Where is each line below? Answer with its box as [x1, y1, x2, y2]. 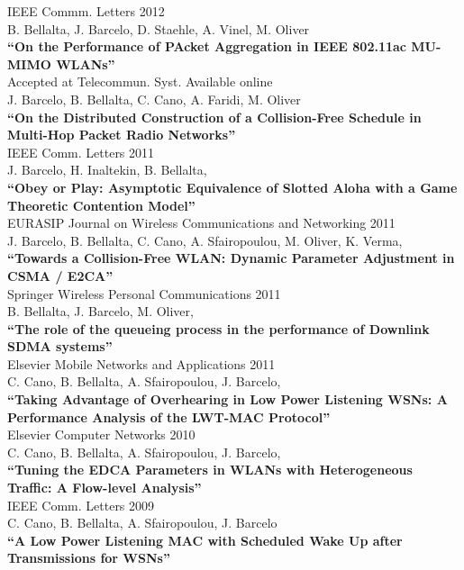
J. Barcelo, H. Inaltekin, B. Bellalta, [7, 160, 207, 179]
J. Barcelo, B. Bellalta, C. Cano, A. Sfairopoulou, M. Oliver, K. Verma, [7, 231, 403, 249]
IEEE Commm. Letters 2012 [7, 2, 165, 20]
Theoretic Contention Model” [7, 195, 196, 214]
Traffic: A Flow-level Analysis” [7, 478, 202, 497]
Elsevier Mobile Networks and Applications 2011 [7, 354, 276, 373]
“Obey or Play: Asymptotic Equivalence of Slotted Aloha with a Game [7, 177, 458, 196]
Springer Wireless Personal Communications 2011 [7, 284, 281, 303]
